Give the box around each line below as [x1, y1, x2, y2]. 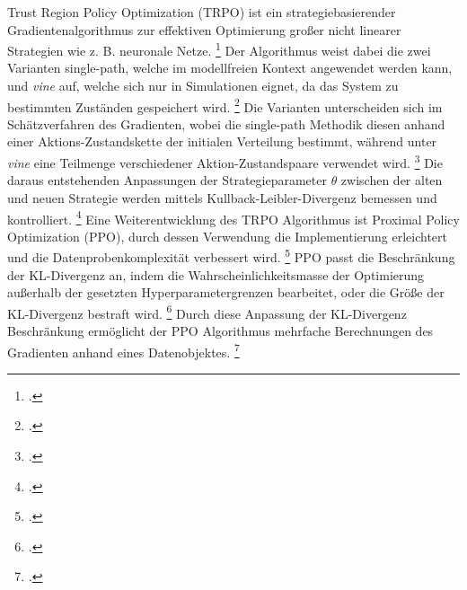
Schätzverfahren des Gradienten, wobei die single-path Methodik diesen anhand [7, 114, 445, 133]
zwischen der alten [340, 171, 443, 189]
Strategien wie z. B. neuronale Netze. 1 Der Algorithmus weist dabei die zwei [7, 39, 431, 59]
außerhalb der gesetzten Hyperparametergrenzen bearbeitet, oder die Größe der [7, 283, 445, 302]
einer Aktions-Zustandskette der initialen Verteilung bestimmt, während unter [7, 132, 437, 151]
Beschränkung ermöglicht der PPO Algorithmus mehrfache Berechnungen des [7, 321, 434, 340]
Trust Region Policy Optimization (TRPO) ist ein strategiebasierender [7, 3, 396, 21]
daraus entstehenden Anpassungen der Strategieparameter [7, 171, 327, 189]
